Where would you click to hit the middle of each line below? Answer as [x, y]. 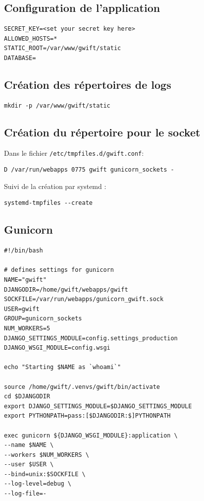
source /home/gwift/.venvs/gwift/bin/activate [82, 387]
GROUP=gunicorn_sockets [43, 319]
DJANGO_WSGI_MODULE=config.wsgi [57, 348]
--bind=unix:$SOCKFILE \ [45, 474]
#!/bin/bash [24, 251]
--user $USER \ [29, 465]
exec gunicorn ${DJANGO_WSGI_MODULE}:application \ [91, 435]
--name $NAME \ [29, 445]
